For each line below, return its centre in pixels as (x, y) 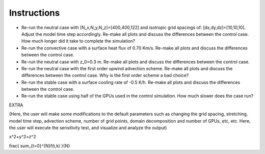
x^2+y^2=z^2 (23, 137)
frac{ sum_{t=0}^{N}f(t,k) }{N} (40, 146)
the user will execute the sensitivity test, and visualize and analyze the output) (88, 128)
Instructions (34, 13)
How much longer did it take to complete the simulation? (78, 41)
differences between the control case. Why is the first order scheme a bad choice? (105, 76)
